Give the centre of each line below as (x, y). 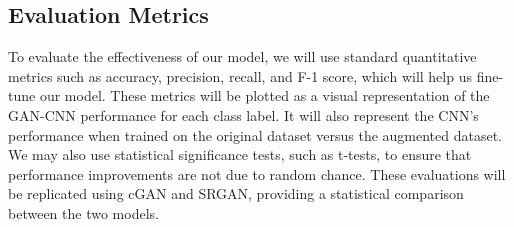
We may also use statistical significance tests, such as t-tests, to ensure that (240, 154)
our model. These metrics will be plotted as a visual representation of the (264, 95)
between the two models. (83, 212)
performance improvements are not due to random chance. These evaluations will (257, 173)
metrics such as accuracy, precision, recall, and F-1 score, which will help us (240, 75)
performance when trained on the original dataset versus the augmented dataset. (255, 134)
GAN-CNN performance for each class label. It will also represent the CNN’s (243, 114)
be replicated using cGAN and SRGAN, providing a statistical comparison (236, 193)
